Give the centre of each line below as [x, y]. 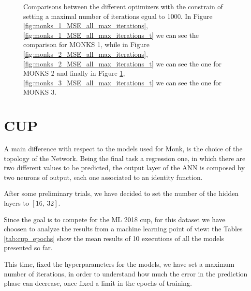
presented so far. [28, 248]
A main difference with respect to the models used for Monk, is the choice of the [123, 149]
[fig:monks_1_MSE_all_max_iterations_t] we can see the [111, 35]
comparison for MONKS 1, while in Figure [86, 44]
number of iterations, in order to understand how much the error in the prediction [126, 273]
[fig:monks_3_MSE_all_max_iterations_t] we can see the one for [123, 82]
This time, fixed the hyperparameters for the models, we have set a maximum [119, 264]
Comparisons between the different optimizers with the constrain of [123, 6]
